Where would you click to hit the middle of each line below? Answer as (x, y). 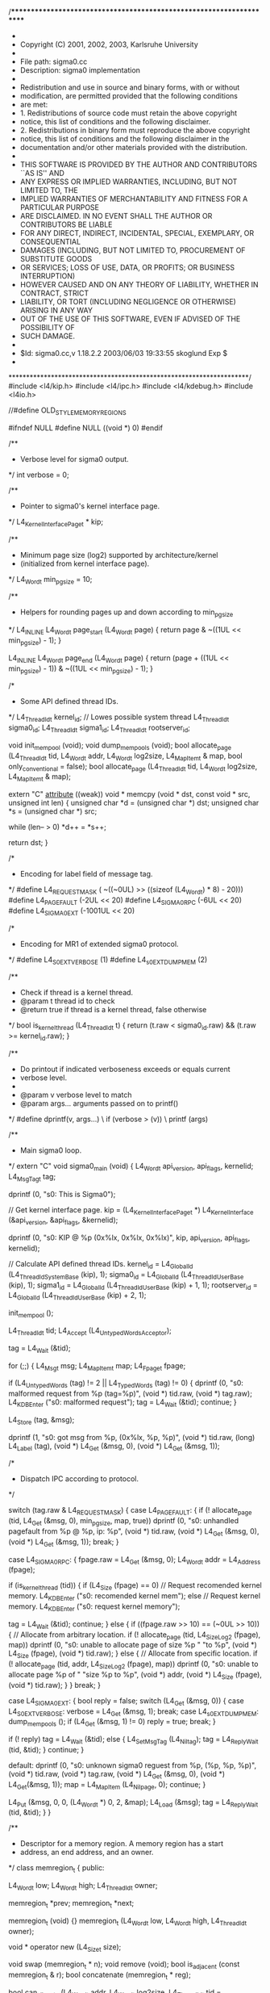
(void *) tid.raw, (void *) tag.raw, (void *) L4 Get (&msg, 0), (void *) (117, 1775)
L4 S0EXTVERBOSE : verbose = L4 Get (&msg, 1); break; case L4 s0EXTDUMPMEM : (134, 1712)
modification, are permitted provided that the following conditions (129, 96)
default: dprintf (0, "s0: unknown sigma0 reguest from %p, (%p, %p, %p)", (132, 1765)
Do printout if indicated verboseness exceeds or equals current (125, 1069)
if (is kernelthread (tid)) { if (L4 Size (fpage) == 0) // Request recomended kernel (135, 1587)
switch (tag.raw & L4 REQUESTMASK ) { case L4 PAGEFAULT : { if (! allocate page (130, 1511)
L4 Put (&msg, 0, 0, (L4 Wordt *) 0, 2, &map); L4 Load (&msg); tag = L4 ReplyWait (133, 1803)
